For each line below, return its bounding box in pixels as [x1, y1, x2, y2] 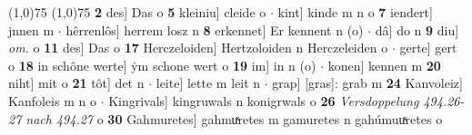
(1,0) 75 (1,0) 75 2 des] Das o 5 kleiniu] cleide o [8, 3, 266, 21]
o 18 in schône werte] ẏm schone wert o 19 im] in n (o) [8, 55, 316, 74]
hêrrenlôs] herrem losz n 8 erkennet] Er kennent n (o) [65, 20, 364, 39]
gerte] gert [399, 38, 457, 57]
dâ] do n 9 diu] [375, 20, 459, 39]
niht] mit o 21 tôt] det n [8, 73, 145, 92]
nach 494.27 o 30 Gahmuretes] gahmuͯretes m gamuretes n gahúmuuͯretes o [25, 109, 443, 128]
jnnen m [8, 20, 55, 39]
